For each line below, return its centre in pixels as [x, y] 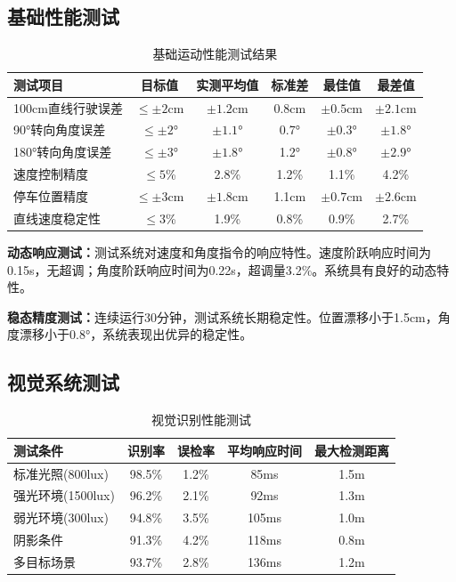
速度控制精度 [51, 174]
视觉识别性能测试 [201, 420]
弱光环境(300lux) [61, 517]
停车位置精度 [51, 196]
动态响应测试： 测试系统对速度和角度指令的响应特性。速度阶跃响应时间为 [219, 251]
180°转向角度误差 [63, 152]
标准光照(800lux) [61, 473]
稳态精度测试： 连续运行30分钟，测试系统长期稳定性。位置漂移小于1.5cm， [223, 316]
